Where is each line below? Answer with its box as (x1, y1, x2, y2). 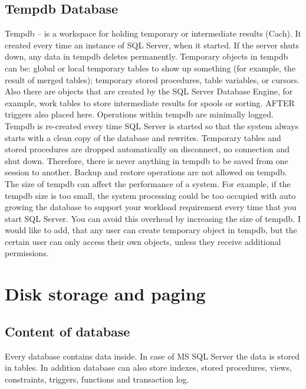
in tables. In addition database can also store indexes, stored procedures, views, (5, 361, 292, 374)
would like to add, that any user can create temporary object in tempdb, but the (5, 224, 297, 236)
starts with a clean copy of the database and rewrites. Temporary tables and (5, 131, 281, 143)
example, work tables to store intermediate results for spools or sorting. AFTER (5, 96, 295, 109)
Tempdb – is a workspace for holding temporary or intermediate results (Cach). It (5, 27, 302, 40)
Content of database (5, 322, 130, 340)
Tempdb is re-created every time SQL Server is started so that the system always (5, 119, 299, 132)
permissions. (5, 247, 49, 259)
